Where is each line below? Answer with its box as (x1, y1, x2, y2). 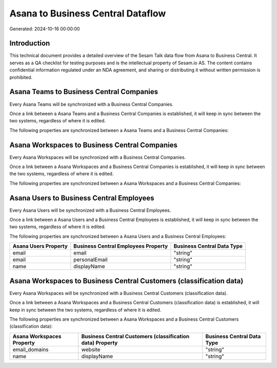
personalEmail (73, 256, 108, 263)
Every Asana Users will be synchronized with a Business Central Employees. (9, 207, 171, 213)
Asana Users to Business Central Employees (9, 193, 154, 203)
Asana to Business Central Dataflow (9, 8, 166, 19)
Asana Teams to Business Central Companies (9, 87, 159, 96)
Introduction (9, 39, 50, 48)
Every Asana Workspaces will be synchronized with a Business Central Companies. (9, 154, 186, 160)
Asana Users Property (12, 243, 68, 250)
